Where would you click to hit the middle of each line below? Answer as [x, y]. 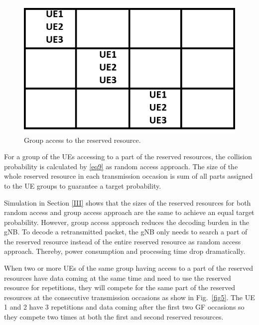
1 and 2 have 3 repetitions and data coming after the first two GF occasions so [124, 307]
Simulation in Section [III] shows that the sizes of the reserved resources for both [128, 202]
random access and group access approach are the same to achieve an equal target [129, 212]
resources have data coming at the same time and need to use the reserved [118, 277]
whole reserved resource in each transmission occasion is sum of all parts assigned [129, 176]
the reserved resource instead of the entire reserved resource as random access [123, 241]
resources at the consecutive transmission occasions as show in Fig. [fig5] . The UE [129, 297]
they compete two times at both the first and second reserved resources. [114, 317]
